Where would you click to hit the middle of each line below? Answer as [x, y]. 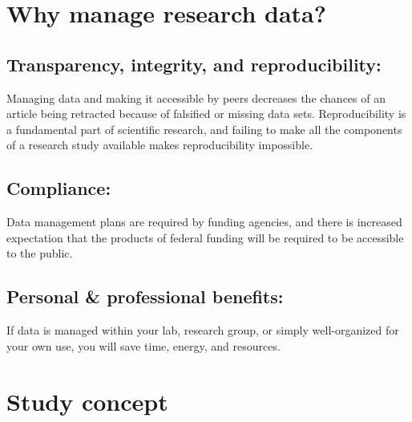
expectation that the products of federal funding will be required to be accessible [205, 237]
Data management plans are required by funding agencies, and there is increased [204, 222]
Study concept [87, 401]
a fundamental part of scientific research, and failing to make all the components [204, 129]
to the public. [40, 253]
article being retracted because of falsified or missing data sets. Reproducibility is [206, 114]
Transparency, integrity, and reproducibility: [194, 64]
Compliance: [59, 188]
